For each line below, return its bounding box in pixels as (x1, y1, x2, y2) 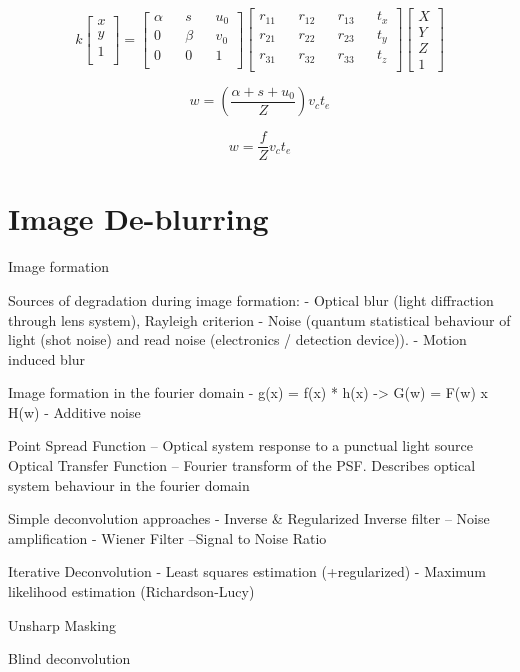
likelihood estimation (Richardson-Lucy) (8, 581, 255, 602)
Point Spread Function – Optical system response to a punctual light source (8, 435, 473, 456)
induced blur (8, 348, 86, 369)
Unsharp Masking (8, 614, 116, 635)
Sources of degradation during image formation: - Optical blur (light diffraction (8, 289, 494, 310)
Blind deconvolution (8, 648, 131, 669)
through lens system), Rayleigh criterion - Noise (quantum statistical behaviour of (8, 309, 511, 330)
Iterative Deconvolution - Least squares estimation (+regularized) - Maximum (8, 561, 486, 582)
